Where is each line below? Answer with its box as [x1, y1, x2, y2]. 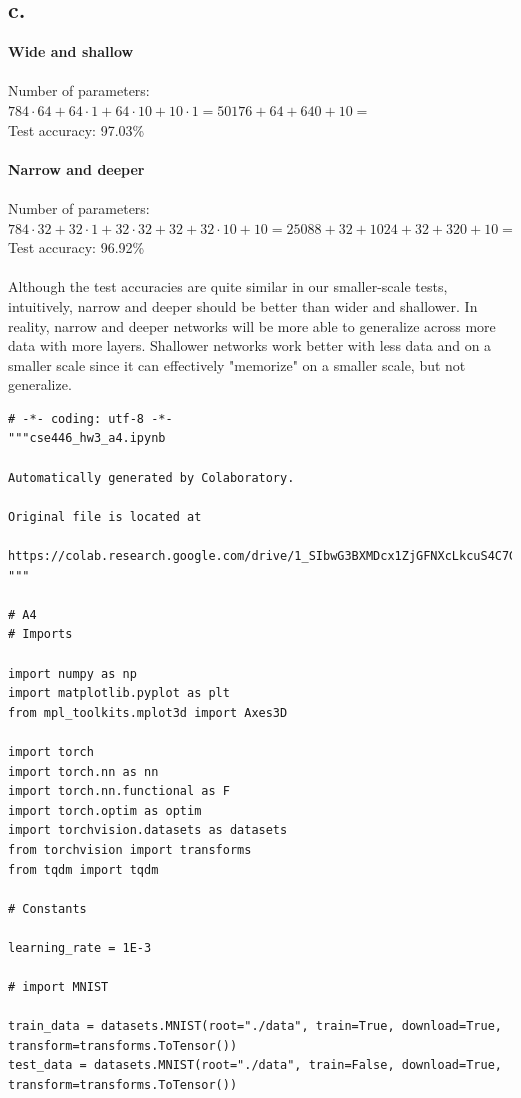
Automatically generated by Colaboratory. [8, 470, 295, 485]
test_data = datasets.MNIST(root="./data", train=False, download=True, [8, 1058, 502, 1073]
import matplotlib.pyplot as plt [8, 686, 230, 701]
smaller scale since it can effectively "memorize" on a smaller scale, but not [8, 354, 466, 375]
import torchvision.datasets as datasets [8, 823, 288, 838]
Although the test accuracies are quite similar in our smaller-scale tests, [8, 276, 448, 297]
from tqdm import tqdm [8, 862, 159, 877]
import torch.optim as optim [8, 803, 202, 818]
